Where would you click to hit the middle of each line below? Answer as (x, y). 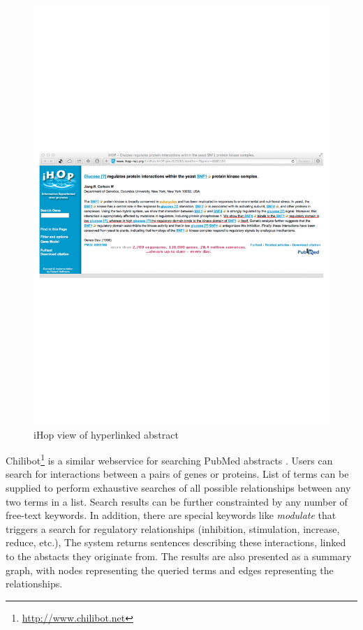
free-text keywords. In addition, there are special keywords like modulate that (171, 515)
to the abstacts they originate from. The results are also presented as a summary (179, 556)
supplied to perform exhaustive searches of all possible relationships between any (178, 487)
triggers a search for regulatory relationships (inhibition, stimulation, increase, (173, 528)
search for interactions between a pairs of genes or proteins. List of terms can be (177, 474)
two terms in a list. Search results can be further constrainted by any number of (177, 501)
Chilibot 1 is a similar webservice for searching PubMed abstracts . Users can (169, 459)
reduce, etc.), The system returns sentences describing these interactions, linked (176, 542)
